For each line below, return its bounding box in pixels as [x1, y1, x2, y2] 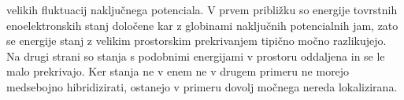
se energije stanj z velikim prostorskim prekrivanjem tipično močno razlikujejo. [6, 32, 387, 49]
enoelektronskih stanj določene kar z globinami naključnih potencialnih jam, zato [6, 17, 398, 33]
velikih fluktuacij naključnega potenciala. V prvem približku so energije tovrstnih [6, 2, 398, 17]
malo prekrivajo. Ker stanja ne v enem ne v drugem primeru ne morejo [6, 63, 350, 80]
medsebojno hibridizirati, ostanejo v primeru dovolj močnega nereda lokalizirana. [6, 78, 398, 94]
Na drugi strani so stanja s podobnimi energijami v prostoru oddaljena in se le [6, 47, 385, 64]
